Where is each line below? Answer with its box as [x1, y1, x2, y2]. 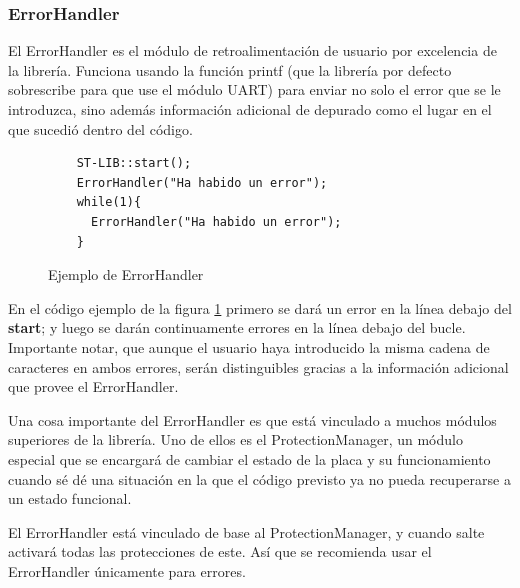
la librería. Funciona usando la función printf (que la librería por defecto [8, 59, 452, 80]
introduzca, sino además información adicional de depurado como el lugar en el [8, 99, 492, 119]
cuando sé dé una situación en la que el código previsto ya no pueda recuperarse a [8, 468, 511, 489]
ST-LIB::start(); [76, 156, 192, 171]
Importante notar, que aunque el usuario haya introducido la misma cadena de [8, 336, 490, 357]
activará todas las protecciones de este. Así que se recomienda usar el [8, 541, 432, 562]
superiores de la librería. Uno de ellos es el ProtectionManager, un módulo [8, 429, 463, 450]
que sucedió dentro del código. [8, 118, 193, 139]
